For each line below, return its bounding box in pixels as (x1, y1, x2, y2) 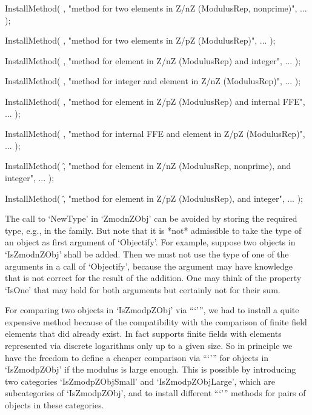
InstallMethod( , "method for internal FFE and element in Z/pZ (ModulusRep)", (5, 127, 305, 140)
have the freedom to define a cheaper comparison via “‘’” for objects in (5, 351, 269, 364)
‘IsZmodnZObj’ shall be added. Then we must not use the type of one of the (5, 247, 289, 260)
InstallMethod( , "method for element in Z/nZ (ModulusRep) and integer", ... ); (5, 54, 301, 67)
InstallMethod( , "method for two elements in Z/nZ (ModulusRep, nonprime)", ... (5, 2, 307, 14)
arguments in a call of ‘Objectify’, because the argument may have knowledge (5, 259, 293, 272)
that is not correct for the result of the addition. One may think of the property (5, 271, 302, 284)
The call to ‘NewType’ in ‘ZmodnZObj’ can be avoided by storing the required (5, 212, 297, 225)
